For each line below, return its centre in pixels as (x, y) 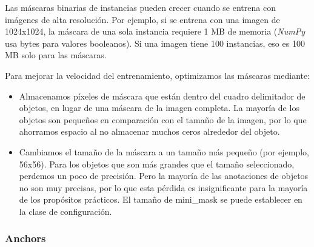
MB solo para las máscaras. (56, 55)
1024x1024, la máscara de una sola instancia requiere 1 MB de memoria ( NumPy (155, 31)
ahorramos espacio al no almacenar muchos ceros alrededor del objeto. (149, 131)
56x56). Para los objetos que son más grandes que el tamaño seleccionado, (157, 164)
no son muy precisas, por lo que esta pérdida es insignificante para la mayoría (163, 187)
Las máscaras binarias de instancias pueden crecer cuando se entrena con (140, 7)
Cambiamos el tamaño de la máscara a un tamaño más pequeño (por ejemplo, (164, 151)
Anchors (25, 238)
